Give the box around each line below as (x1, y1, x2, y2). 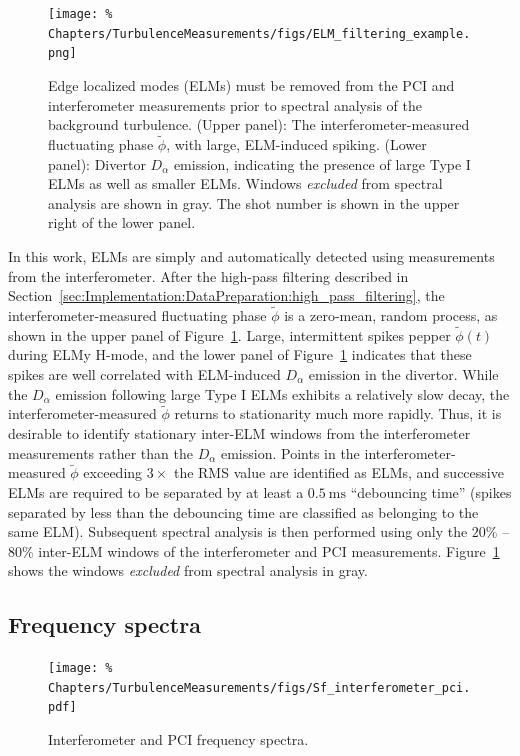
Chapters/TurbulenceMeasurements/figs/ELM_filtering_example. (48, 26, 471, 41)
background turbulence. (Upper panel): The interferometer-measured (48, 114, 470, 135)
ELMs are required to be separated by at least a (8, 481, 304, 502)
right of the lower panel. (48, 212, 196, 233)
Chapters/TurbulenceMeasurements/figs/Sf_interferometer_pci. (48, 680, 471, 695)
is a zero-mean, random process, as (284, 304, 498, 325)
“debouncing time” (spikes (350, 481, 512, 502)
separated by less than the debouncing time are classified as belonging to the (8, 501, 479, 522)
